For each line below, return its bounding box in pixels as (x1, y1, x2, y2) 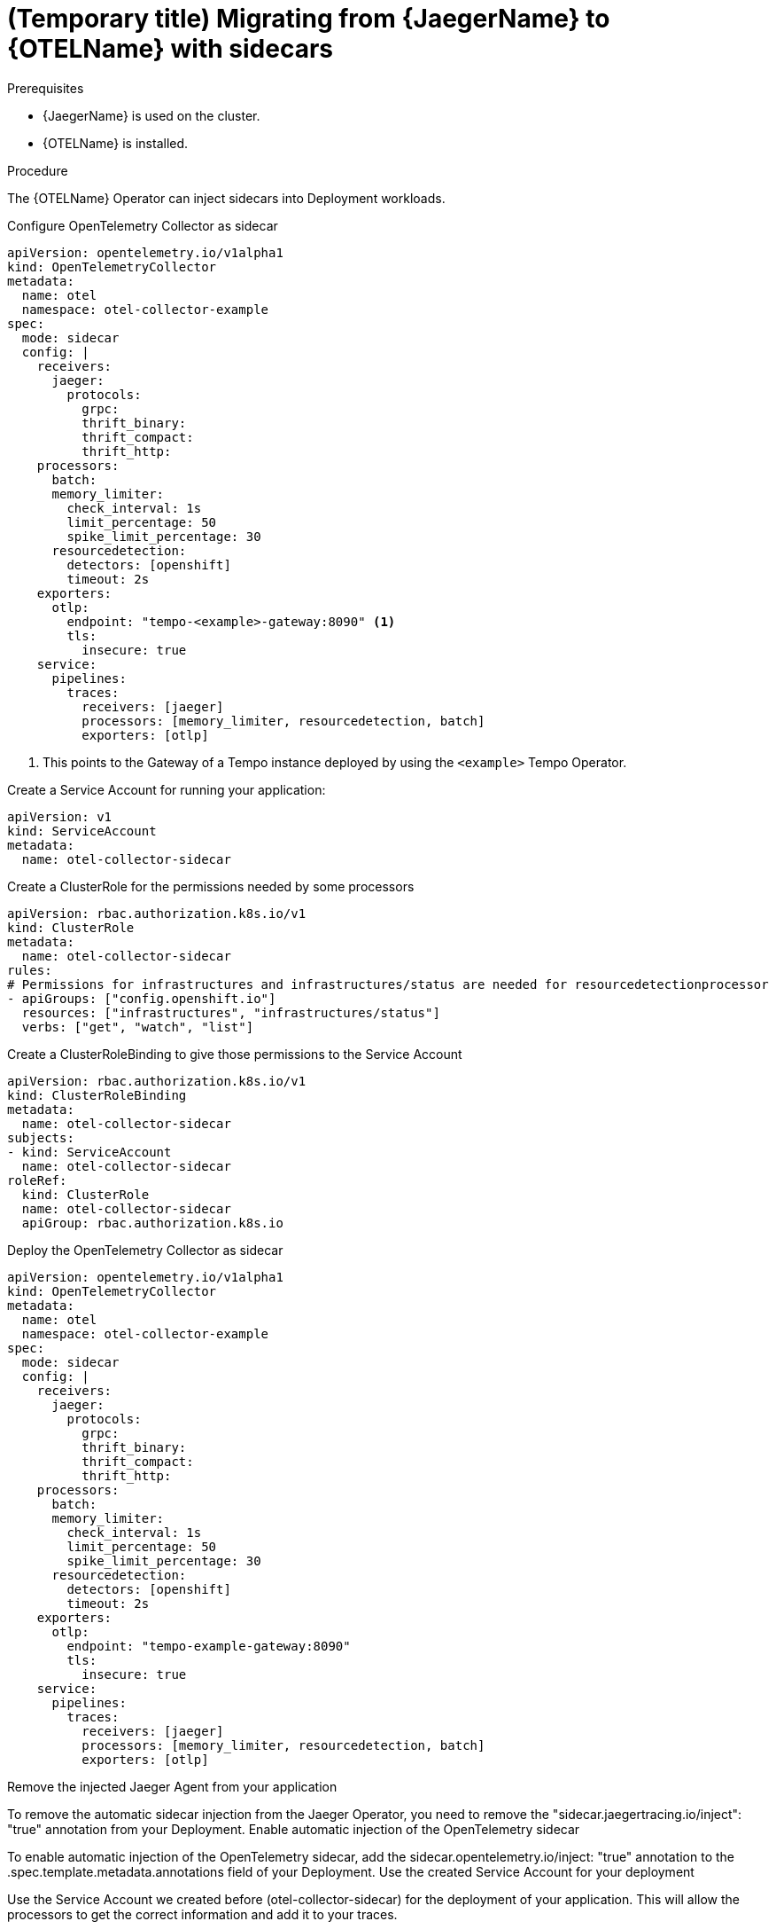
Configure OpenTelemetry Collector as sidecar (7, 217, 278, 233)
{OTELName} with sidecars (7, 34, 334, 64)
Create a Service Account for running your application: (7, 781, 326, 797)
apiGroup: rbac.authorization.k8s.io (21, 1215, 283, 1230)
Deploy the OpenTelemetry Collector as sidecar (7, 1242, 283, 1258)
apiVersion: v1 (7, 809, 113, 824)
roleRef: (7, 1172, 67, 1188)
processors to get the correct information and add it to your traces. (7, 1906, 398, 1922)
